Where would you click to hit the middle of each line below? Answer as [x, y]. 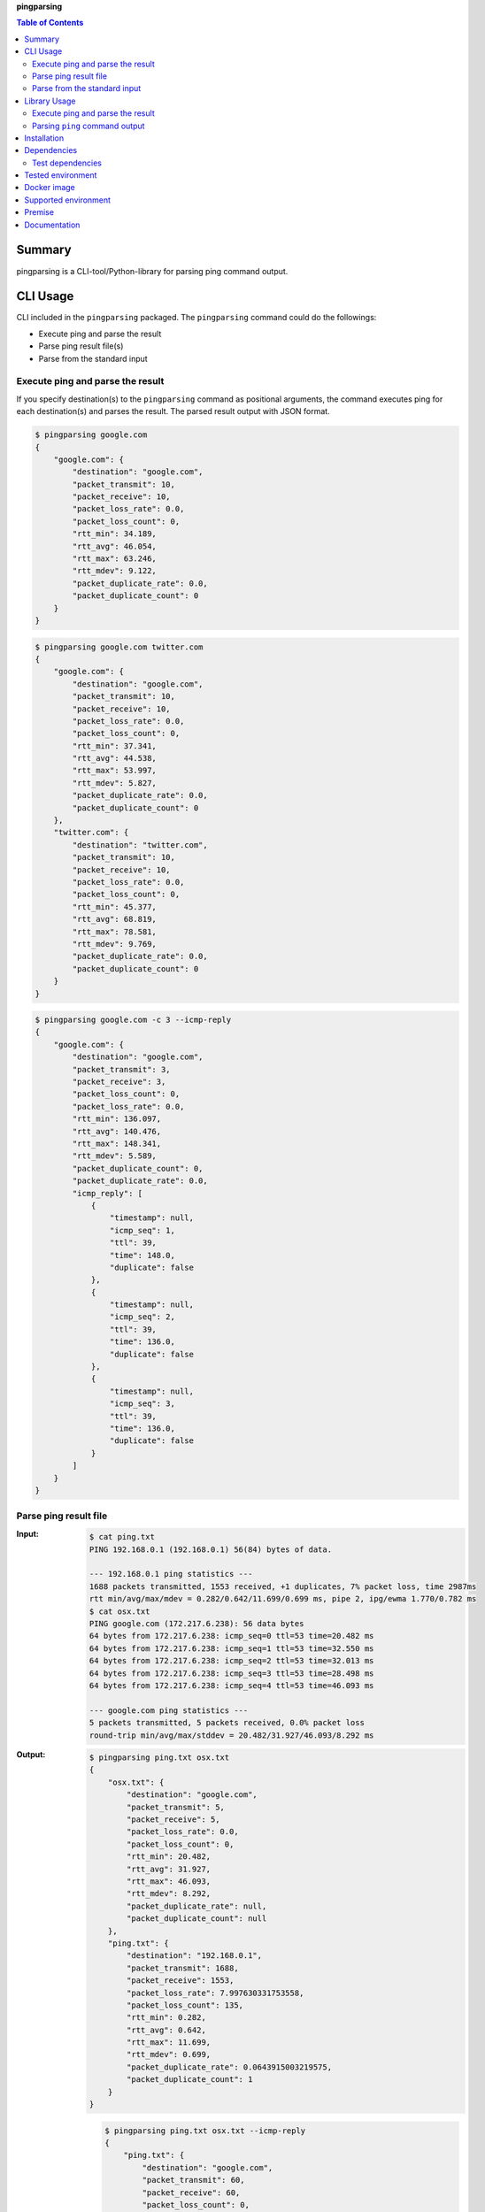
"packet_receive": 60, [191, 2193]
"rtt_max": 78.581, [114, 932]
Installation [44, 138]
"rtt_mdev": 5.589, [114, 1156]
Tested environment [61, 175]
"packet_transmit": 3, [122, 1069]
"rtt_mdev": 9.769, [114, 944]
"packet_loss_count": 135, [185, 2005]
